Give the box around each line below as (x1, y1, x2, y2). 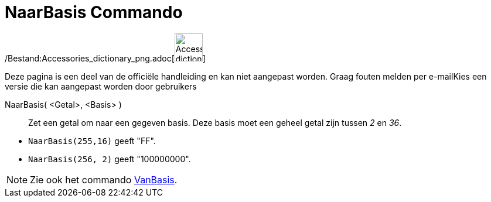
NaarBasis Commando (5, 2, 183, 22)
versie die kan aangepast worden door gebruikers (5, 81, 197, 91)
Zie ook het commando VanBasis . (30, 173, 178, 186)
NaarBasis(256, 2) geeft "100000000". (28, 153, 191, 164)
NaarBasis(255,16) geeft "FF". (28, 135, 156, 146)
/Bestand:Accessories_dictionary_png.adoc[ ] (5, 53, 206, 63)
